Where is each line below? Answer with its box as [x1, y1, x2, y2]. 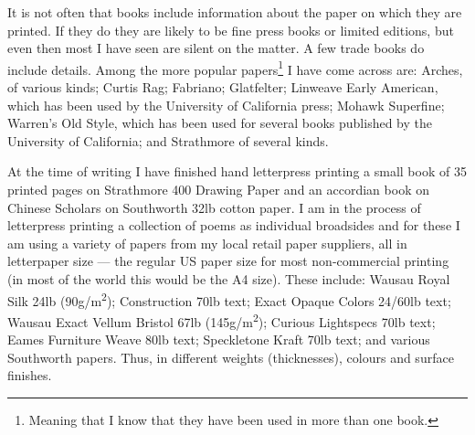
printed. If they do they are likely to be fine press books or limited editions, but [7, 20, 454, 39]
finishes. [7, 366, 52, 385]
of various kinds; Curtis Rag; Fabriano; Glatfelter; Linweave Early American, [7, 78, 438, 97]
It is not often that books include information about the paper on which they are [7, 3, 462, 21]
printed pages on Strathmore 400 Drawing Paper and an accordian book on [7, 180, 429, 198]
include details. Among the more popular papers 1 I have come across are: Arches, [7, 57, 463, 79]
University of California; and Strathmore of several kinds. [7, 131, 329, 150]
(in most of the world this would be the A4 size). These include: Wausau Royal [7, 269, 450, 288]
